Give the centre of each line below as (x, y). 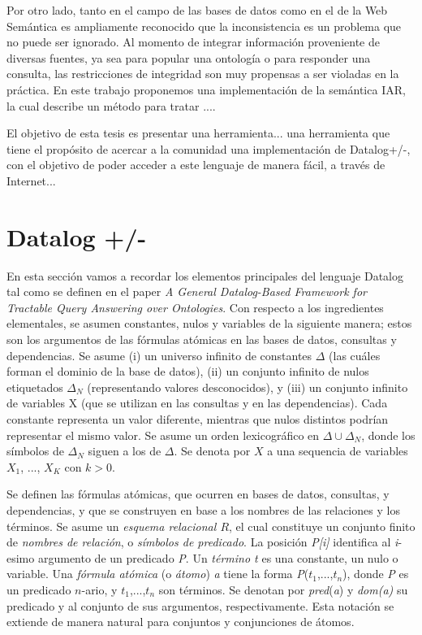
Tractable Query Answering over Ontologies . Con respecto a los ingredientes (195, 307)
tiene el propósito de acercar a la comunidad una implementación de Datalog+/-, (209, 148)
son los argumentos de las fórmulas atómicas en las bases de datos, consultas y (202, 339)
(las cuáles (355, 355)
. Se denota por (212, 451)
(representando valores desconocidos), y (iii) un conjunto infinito (248, 387)
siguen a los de (125, 451)
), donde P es (376, 574)
